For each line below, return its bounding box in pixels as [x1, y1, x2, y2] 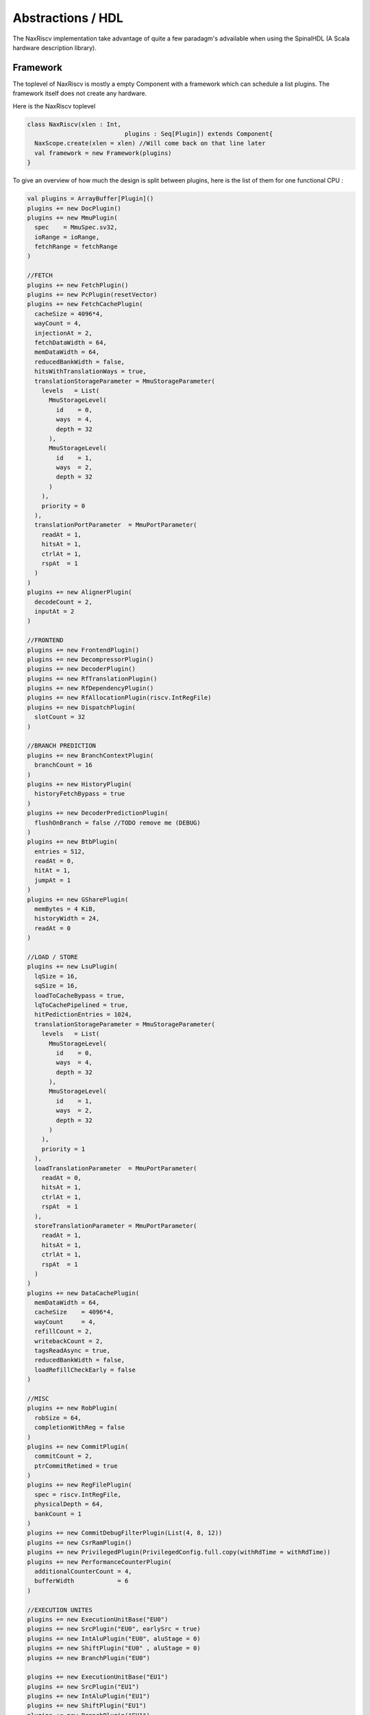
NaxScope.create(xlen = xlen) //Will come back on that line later [34, 139, 266, 147]
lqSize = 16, [34, 972, 78, 980]
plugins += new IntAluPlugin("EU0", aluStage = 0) [27, 1635, 201, 1642]
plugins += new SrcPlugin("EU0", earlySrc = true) [27, 1625, 201, 1633]
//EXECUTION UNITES [27, 1606, 92, 1613]
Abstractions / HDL [12, 10, 123, 25]
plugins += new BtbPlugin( [27, 838, 118, 846]
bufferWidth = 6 [34, 1577, 129, 1585]
